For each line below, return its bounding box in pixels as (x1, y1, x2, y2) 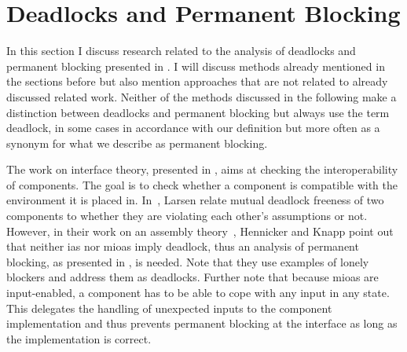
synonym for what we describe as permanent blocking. (6, 134, 268, 151)
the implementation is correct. (6, 330, 152, 346)
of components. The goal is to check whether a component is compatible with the (6, 176, 398, 192)
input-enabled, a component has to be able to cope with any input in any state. (6, 284, 390, 301)
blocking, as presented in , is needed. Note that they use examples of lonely (6, 253, 369, 269)
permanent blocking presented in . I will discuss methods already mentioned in (6, 57, 385, 74)
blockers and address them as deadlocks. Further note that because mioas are (6, 269, 379, 285)
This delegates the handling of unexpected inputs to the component (6, 299, 332, 316)
